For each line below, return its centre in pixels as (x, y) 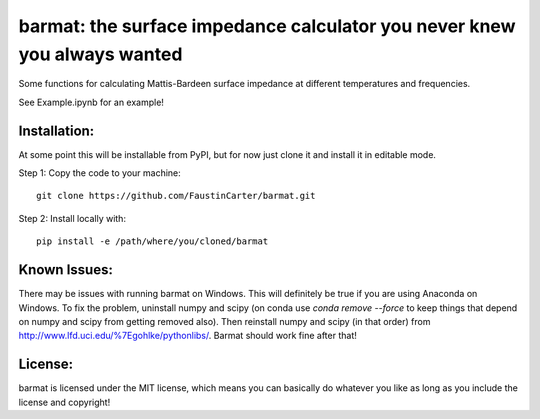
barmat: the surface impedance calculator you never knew (267, 26)
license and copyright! (64, 402)
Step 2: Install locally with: (72, 218)
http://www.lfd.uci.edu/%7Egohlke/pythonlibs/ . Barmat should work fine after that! (187, 336)
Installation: (56, 130)
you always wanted (100, 54)
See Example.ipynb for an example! (91, 102)
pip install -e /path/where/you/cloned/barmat (152, 241)
